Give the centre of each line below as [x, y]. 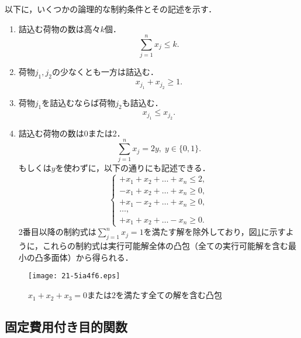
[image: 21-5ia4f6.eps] [74, 276]
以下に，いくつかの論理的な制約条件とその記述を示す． [111, 9]
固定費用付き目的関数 [66, 327]
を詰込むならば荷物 [79, 102]
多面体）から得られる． [88, 257]
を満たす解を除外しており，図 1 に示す [214, 232]
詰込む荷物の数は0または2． [72, 133]
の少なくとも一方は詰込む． [105, 72]
